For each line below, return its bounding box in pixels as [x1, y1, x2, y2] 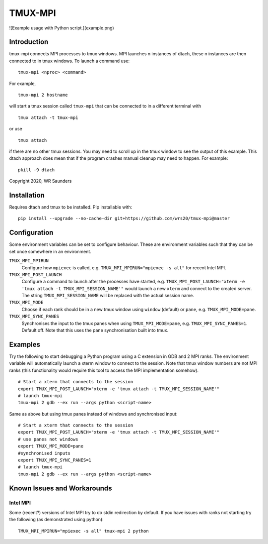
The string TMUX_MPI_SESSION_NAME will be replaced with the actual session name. [21, 293, 195, 299]
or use [9, 126, 22, 132]
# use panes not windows [18, 436, 78, 442]
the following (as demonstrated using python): [9, 517, 104, 523]
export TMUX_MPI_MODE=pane [18, 443, 84, 449]
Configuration [9, 228, 54, 237]
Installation [9, 191, 45, 199]
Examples [9, 340, 41, 348]
